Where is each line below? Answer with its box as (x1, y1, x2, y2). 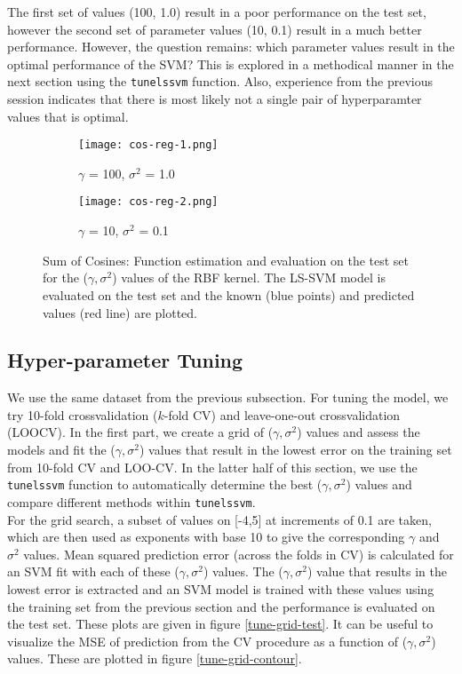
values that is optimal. (7, 107, 129, 125)
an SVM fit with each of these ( (7, 562, 179, 581)
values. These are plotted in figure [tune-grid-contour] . (7, 649, 302, 668)
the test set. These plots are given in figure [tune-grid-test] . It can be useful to (7, 615, 434, 633)
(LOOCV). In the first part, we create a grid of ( (7, 423, 274, 441)
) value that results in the (307, 562, 447, 581)
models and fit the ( (7, 440, 115, 459)
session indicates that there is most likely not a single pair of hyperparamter (7, 90, 422, 108)
